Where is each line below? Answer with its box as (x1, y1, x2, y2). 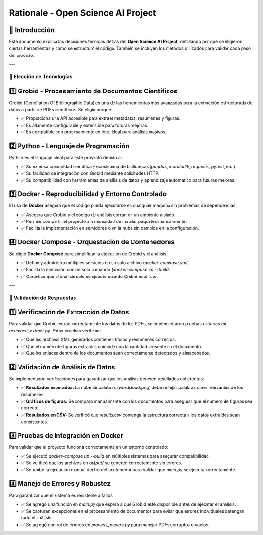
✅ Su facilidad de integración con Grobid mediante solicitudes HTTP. (21, 170, 160, 176)
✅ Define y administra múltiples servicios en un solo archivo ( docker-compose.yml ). (21, 259, 190, 265)
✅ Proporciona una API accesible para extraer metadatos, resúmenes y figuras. (21, 115, 181, 121)
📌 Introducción (9, 26, 55, 34)
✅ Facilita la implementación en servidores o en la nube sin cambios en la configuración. (21, 225, 199, 231)
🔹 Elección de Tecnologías (9, 74, 73, 80)
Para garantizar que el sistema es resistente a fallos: (9, 492, 114, 498)
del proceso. (9, 52, 35, 58)
